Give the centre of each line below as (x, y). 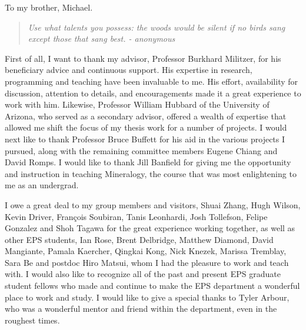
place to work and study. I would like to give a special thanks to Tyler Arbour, (147, 297)
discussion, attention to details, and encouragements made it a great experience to (153, 93)
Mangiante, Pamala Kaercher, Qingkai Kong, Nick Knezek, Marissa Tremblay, (146, 251)
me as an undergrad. (42, 185)
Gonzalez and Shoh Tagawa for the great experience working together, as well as (150, 228)
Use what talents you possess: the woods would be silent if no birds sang (157, 27)
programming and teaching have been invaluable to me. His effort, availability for (152, 81)
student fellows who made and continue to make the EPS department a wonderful (152, 286)
